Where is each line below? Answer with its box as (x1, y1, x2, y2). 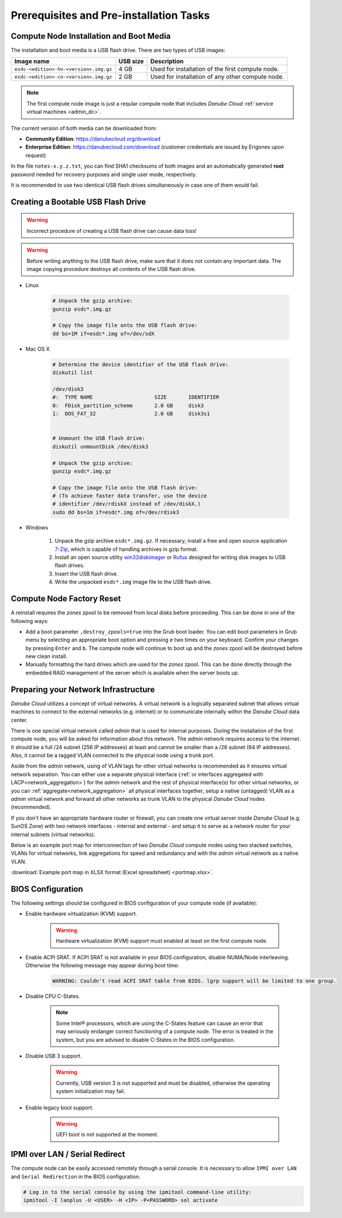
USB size (118, 57, 144, 66)
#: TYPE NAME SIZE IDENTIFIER (52, 394, 220, 401)
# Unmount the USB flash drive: (52, 435, 146, 442)
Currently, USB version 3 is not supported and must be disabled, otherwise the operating (56, 1080, 271, 1087)
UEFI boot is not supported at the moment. (56, 1131, 159, 1138)
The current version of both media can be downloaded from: (11, 124, 158, 131)
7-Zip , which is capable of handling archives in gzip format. (54, 546, 199, 553)
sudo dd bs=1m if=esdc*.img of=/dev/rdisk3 (52, 509, 180, 516)
